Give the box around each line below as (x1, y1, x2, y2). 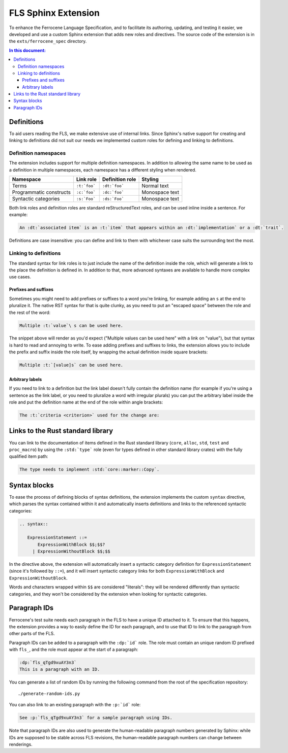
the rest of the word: (9, 309, 51, 315)
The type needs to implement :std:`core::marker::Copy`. (19, 467, 160, 473)
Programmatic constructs (12, 189, 71, 196)
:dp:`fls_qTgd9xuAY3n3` (19, 660, 77, 665)
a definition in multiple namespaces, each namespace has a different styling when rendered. (9, 167, 197, 172)
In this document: (9, 47, 46, 53)
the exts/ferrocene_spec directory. (9, 38, 87, 44)
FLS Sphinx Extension (9, 7, 100, 18)
